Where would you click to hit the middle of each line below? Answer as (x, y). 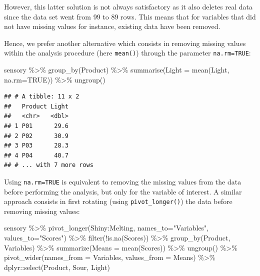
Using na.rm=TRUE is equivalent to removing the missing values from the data (123, 181)
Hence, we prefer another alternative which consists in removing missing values (125, 43)
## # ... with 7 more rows (49, 165)
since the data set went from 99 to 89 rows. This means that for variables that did (130, 16)
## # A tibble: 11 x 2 (42, 97)
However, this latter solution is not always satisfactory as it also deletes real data (128, 6)
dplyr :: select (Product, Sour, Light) (57, 267)
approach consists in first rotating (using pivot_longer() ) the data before (118, 201)
